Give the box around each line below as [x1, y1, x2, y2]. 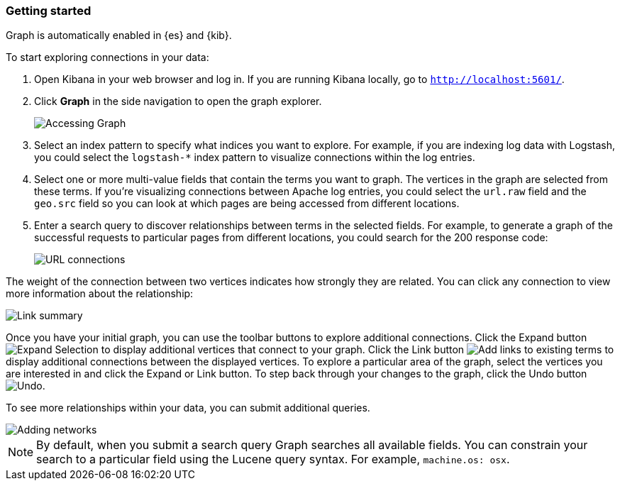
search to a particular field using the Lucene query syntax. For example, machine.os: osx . [36, 452, 510, 467]
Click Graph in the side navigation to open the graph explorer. [34, 95, 322, 108]
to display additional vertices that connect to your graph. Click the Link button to [101, 343, 614, 356]
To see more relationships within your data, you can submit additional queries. [6, 402, 370, 414]
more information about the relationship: [6, 287, 194, 300]
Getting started [6, 4, 92, 18]
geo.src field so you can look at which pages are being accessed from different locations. [34, 197, 460, 210]
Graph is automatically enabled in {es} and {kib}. [6, 29, 232, 42]
